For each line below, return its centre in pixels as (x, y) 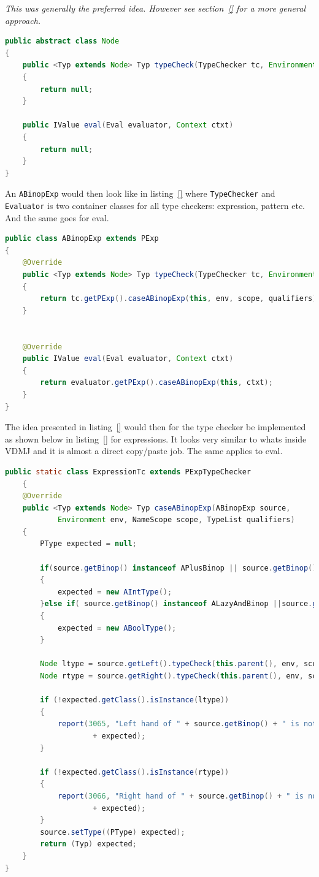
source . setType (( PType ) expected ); (113, 832)
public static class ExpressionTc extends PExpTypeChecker (128, 472)
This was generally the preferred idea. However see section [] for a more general (155, 8)
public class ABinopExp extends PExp (82, 239)
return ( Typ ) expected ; (88, 844)
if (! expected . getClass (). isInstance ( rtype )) (135, 772)
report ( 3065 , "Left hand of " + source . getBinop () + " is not (187, 724)
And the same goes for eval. (57, 217)
